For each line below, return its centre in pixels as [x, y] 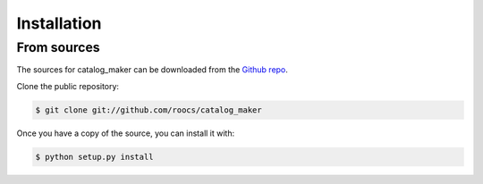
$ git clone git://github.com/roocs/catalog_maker [149, 110]
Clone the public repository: [68, 86]
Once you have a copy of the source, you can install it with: [126, 133]
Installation [59, 23]
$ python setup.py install [94, 157]
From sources [58, 47]
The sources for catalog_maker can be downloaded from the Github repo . [152, 70]
